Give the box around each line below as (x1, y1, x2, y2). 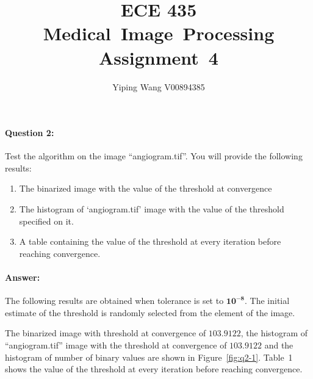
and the (264, 339, 293, 352)
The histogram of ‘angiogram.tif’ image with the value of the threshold (19, 203, 284, 215)
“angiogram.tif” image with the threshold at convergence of (5, 339, 227, 352)
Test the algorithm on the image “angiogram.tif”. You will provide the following (5, 150, 303, 162)
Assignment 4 (99, 45, 218, 70)
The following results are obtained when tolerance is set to (5, 294, 224, 307)
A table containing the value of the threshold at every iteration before (19, 235, 281, 248)
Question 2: (5, 126, 54, 139)
